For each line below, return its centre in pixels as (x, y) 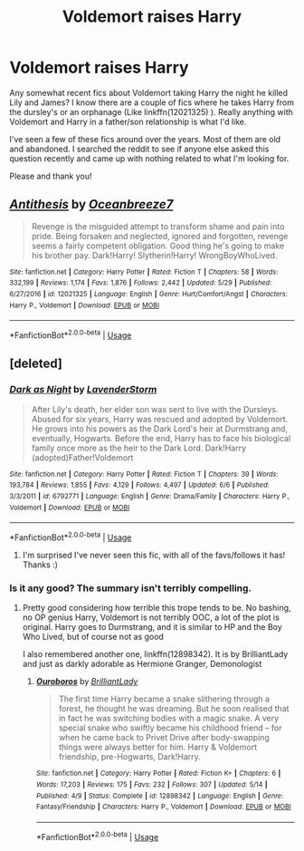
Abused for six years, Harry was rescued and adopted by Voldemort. (160, 419)
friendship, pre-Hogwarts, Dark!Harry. (129, 757)
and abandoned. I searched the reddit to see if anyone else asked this (139, 149)
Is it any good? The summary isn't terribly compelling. (130, 588)
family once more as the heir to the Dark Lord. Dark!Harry (139, 448)
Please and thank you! (51, 176)
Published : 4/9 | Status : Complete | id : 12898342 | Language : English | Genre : (160, 796)
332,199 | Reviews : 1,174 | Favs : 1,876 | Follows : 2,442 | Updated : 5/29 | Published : (141, 283)
